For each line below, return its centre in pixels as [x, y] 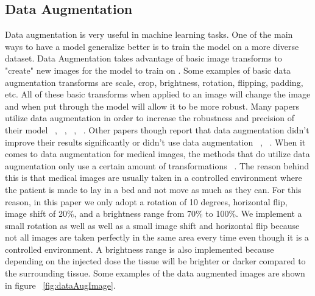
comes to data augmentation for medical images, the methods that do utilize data [157, 154]
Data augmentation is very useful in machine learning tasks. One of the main [149, 34]
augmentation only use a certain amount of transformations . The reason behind [157, 165]
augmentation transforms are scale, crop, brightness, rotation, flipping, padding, [154, 82]
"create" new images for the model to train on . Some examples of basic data [148, 70]
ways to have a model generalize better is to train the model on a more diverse [152, 46]
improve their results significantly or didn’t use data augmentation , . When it [155, 142]
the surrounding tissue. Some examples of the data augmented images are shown [155, 273]
